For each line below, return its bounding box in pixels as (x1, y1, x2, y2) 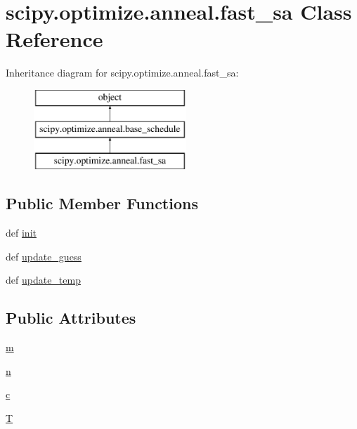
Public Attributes (6, 307, 136, 329)
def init (6, 225, 37, 240)
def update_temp (6, 272, 81, 287)
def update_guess (6, 249, 82, 263)
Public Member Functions (6, 192, 198, 214)
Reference (6, 25, 103, 53)
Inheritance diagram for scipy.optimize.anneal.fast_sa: (6, 65, 239, 80)
